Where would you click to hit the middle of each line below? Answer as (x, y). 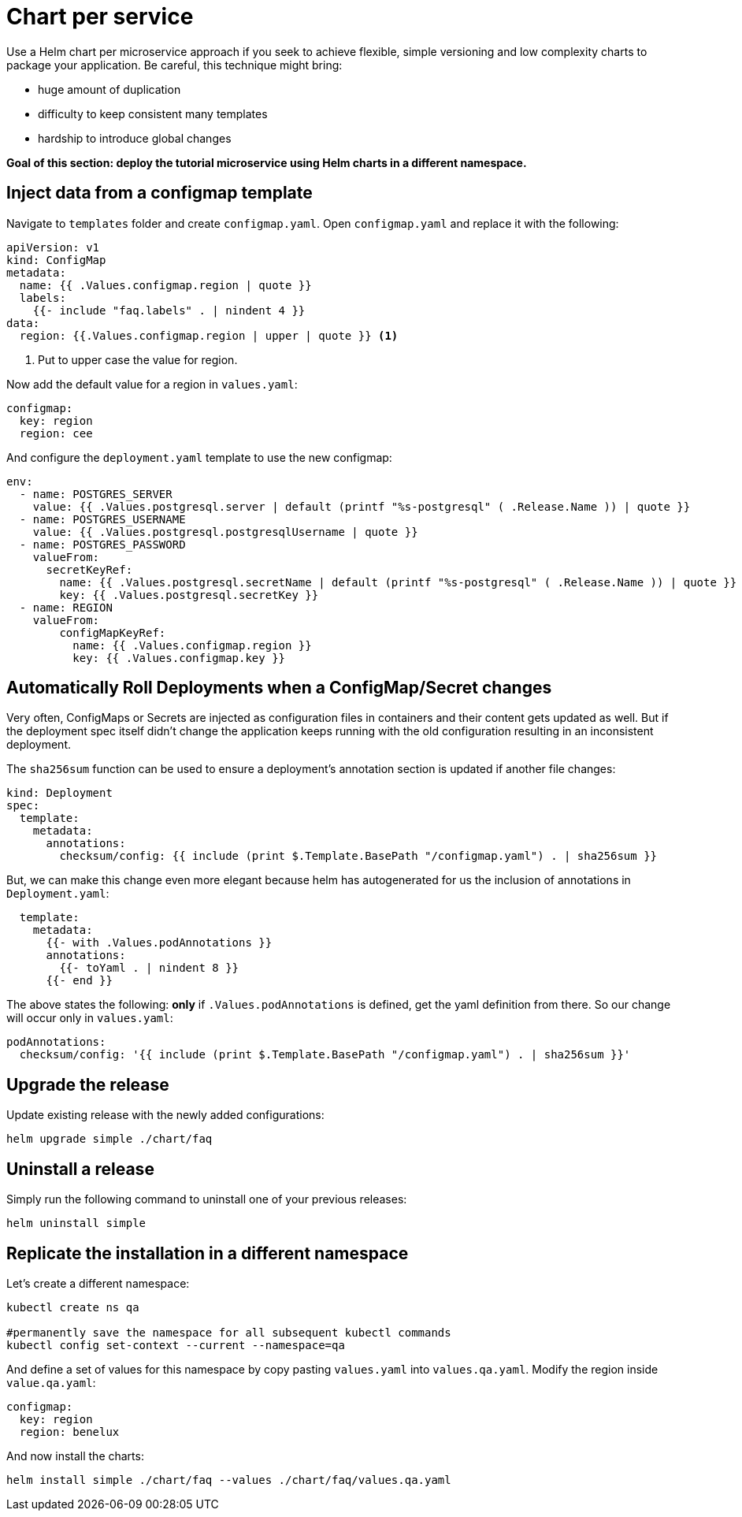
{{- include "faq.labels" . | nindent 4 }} (169, 310)
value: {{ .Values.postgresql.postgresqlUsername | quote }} (225, 532)
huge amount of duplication (109, 89)
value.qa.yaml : (51, 1382)
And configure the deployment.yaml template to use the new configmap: (199, 457)
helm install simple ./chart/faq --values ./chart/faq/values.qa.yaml (229, 1480)
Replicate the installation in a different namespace (208, 1253)
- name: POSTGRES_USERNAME (102, 519)
